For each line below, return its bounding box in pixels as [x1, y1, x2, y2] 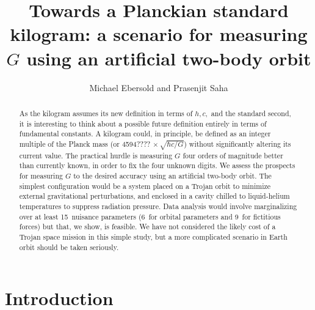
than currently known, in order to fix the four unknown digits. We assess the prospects [19, 160, 295, 171]
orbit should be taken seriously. [19, 242, 119, 252]
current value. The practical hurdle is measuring [19, 150, 173, 160]
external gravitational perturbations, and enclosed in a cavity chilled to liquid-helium [19, 191, 290, 201]
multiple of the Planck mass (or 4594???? [19, 138, 151, 149]
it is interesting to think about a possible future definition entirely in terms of [19, 118, 267, 128]
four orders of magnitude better [183, 150, 283, 160]
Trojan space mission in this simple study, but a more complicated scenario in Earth [19, 232, 288, 242]
